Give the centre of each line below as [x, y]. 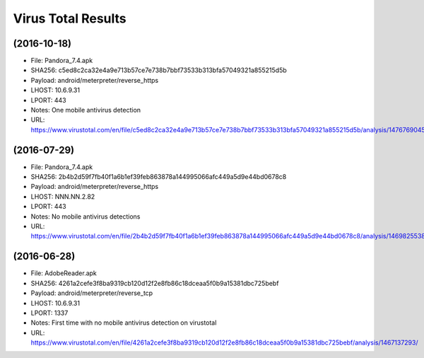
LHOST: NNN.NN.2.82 [63, 196]
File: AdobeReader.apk [64, 273]
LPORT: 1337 [49, 313]
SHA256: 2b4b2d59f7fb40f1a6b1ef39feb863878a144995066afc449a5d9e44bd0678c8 [159, 177]
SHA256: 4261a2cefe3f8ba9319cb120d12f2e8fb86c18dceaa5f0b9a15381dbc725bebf [155, 283]
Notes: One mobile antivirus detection [86, 110]
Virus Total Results [70, 18]
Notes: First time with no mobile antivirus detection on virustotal [124, 323]
